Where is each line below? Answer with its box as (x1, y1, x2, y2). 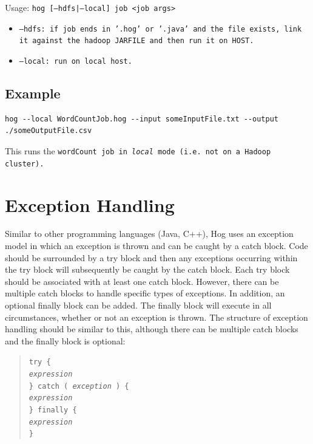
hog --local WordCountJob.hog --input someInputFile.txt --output (5, 114, 279, 123)
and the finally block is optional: (5, 334, 126, 347)
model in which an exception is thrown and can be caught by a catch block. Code (5, 239, 308, 252)
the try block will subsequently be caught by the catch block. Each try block (5, 263, 290, 276)
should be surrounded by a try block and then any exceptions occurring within (5, 251, 298, 264)
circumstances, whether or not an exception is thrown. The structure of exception (5, 310, 308, 323)
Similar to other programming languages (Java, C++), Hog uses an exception (5, 227, 294, 240)
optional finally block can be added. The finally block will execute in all (5, 299, 272, 312)
